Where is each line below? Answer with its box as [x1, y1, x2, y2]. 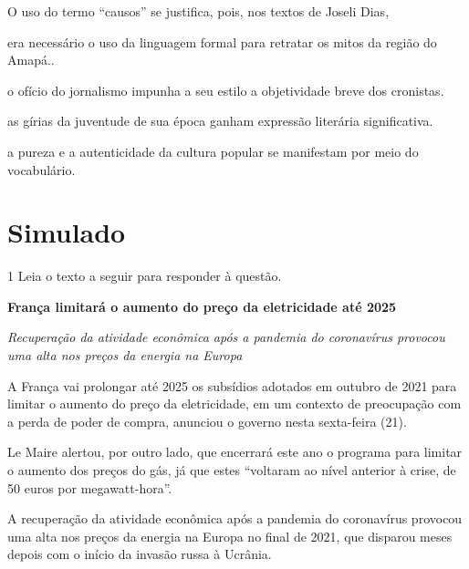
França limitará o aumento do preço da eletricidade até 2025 [7, 296, 397, 316]
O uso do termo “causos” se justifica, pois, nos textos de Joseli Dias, [7, 2, 390, 20]
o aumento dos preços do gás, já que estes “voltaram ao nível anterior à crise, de [7, 460, 456, 480]
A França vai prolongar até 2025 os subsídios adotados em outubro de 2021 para [7, 376, 457, 395]
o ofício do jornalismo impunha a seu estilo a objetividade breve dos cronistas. [7, 80, 444, 99]
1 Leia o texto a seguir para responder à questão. [7, 266, 282, 285]
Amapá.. [7, 50, 55, 69]
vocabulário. [7, 160, 76, 179]
